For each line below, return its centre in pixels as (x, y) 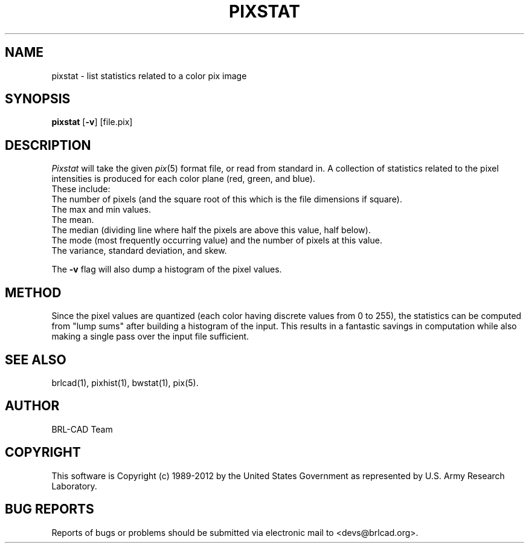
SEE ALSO (36, 359)
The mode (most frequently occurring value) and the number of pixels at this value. (217, 240)
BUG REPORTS (50, 509)
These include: (81, 189)
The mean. (73, 220)
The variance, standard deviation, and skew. (139, 251)
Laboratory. (74, 486)
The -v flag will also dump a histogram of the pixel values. (167, 269)
